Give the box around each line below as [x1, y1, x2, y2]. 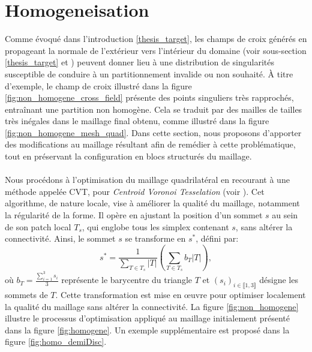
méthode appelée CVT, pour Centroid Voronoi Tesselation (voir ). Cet [5, 185, 265, 197]
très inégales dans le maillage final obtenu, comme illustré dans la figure [5, 115, 269, 127]
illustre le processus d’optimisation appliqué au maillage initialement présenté [5, 312, 290, 324]
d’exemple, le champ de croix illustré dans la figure [5, 79, 192, 92]
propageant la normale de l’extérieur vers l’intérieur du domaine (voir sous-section [5, 44, 307, 56]
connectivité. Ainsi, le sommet [5, 232, 116, 245]
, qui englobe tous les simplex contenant [82, 220, 229, 233]
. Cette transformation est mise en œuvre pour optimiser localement [55, 288, 306, 300]
